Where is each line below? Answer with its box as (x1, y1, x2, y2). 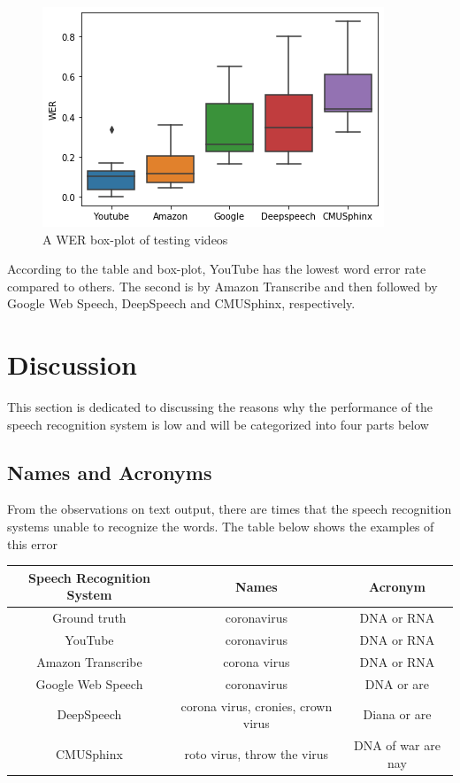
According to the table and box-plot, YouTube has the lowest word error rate (7, 260, 426, 278)
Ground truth (52, 609, 126, 627)
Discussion (7, 346, 137, 383)
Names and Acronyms (7, 458, 212, 485)
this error (7, 534, 57, 553)
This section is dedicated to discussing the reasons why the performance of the (7, 398, 433, 416)
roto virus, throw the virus (184, 744, 329, 763)
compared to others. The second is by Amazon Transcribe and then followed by (7, 276, 438, 295)
